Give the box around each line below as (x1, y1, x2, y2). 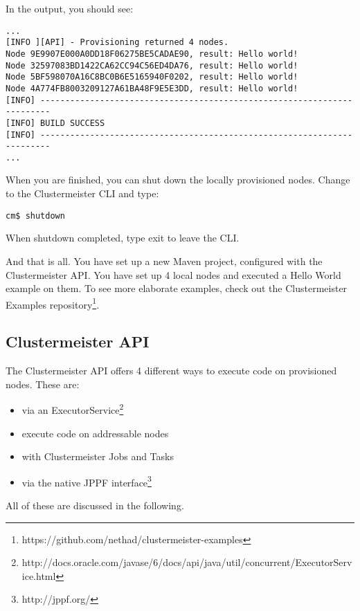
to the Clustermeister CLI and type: (6, 186, 159, 201)
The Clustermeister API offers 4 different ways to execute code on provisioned (6, 363, 337, 378)
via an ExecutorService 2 (21, 401, 124, 417)
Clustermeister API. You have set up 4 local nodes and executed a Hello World (6, 267, 341, 282)
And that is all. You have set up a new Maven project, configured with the (6, 253, 323, 268)
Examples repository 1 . (6, 295, 100, 311)
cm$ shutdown (6, 210, 65, 221)
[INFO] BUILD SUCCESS (6, 118, 105, 128)
